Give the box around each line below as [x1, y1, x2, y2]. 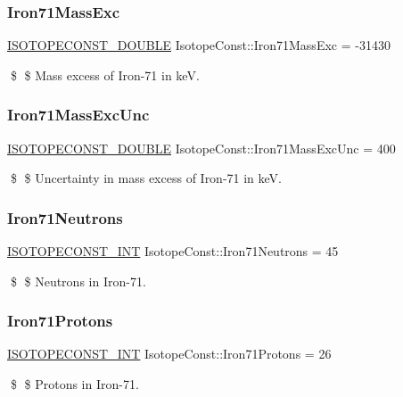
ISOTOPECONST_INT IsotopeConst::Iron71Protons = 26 [7, 344, 332, 363]
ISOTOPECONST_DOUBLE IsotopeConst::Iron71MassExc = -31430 [7, 36, 391, 54]
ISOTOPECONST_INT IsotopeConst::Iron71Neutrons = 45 [7, 242, 339, 261]
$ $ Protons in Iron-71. [10, 375, 139, 393]
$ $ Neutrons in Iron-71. [10, 271, 146, 290]
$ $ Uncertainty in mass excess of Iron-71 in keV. [10, 169, 283, 187]
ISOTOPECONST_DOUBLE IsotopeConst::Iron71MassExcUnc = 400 [7, 138, 396, 157]
